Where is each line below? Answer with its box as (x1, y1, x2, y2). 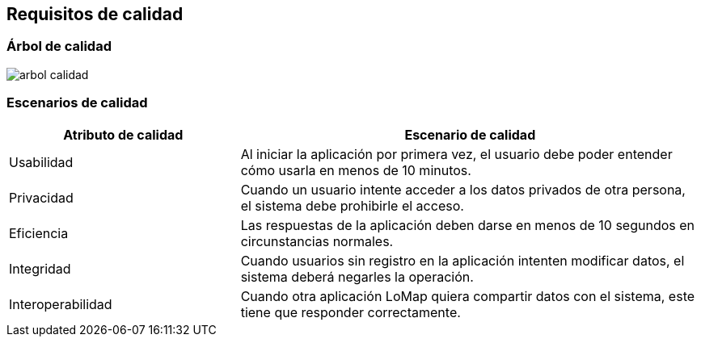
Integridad (9, 260, 71, 277)
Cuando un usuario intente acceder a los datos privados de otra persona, (240, 181, 686, 198)
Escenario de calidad (404, 126, 536, 143)
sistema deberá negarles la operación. (240, 268, 474, 285)
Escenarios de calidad (6, 94, 148, 111)
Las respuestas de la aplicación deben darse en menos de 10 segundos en (240, 216, 695, 233)
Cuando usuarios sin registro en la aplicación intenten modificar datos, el (240, 252, 685, 269)
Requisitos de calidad (6, 4, 184, 24)
